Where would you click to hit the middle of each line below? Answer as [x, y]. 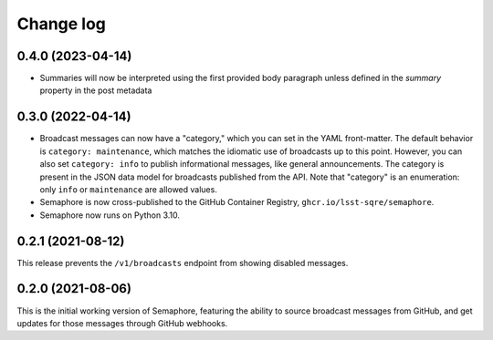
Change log [62, 24]
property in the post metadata [96, 90]
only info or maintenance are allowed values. [129, 189]
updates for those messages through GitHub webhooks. [122, 323]
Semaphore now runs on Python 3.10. [110, 215]
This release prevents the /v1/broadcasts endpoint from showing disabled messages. [183, 263]
